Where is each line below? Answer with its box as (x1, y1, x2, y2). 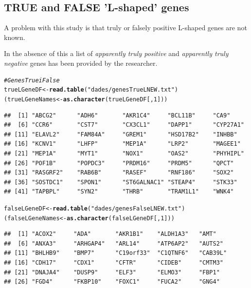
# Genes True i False (4, 77, 60, 84)
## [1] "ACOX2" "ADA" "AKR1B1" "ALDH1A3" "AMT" (4, 230, 216, 238)
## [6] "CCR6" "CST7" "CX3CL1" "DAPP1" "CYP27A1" (4, 121, 244, 129)
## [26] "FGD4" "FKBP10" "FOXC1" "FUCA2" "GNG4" (4, 278, 220, 286)
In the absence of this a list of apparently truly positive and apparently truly (4, 48, 229, 58)
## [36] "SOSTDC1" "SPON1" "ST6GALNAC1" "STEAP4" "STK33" (4, 178, 237, 186)
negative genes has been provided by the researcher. (4, 58, 158, 68)
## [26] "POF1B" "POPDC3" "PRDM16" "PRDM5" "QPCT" (4, 159, 234, 167)
